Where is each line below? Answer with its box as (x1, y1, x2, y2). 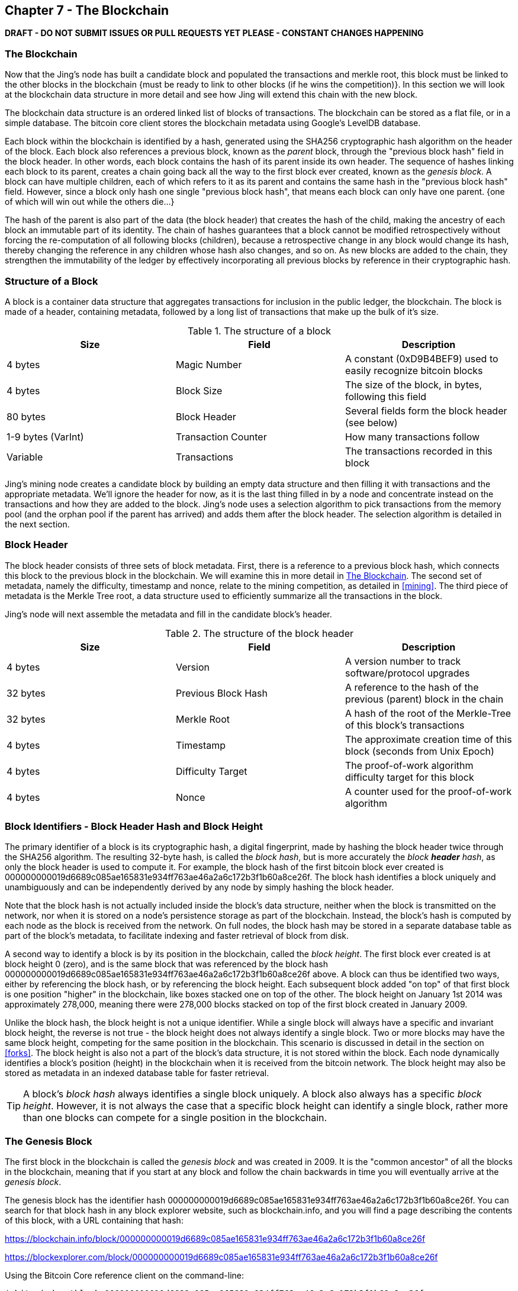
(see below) (345, 416, 398, 429)
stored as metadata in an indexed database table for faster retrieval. (5, 1068, 269, 1078)
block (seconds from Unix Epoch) (345, 745, 494, 757)
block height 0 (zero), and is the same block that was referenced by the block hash (5, 959, 329, 970)
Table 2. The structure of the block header (165, 627, 353, 639)
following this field (345, 390, 427, 403)
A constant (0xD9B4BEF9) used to (345, 352, 498, 365)
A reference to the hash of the (345, 681, 479, 693)
